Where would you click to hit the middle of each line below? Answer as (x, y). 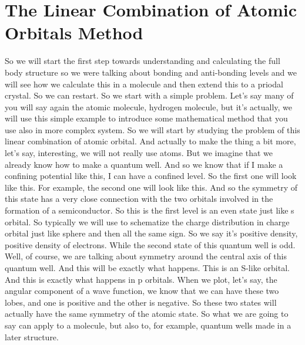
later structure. (32, 336)
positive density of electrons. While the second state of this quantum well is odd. (150, 244)
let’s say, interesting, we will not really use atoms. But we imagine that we (139, 153)
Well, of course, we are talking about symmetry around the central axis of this (146, 256)
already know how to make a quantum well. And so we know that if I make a (144, 164)
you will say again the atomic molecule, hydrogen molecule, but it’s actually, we (149, 106)
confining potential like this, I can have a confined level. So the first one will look (151, 176)
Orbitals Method (74, 33)
